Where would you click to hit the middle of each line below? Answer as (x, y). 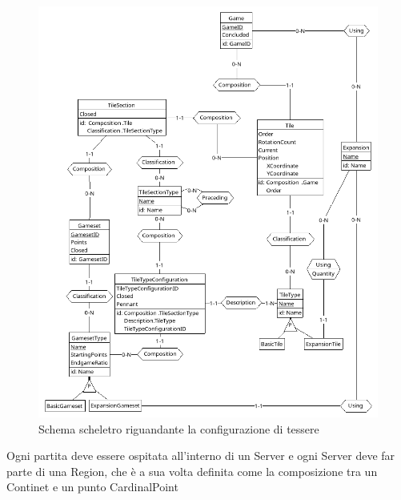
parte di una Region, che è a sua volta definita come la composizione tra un (192, 471)
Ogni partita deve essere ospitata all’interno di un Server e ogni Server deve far (201, 456)
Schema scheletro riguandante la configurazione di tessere (179, 428)
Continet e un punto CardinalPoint (92, 487)
